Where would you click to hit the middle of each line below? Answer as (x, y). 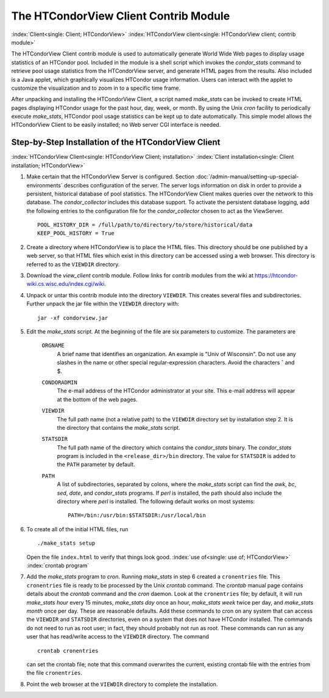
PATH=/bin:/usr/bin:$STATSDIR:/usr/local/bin (137, 515)
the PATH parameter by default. (96, 465)
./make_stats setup (66, 543)
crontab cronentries (68, 651)
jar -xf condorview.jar (73, 318)
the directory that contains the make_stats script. (119, 427)
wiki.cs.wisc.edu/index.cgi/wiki (65, 284)
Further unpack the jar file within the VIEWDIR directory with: (103, 304)
